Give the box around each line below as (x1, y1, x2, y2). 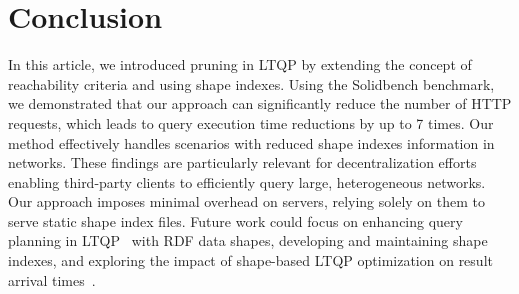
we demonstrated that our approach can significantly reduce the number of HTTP (8, 93, 512, 114)
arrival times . (8, 269, 96, 290)
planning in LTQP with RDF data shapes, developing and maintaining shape (8, 230, 488, 251)
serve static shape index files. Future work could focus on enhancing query (8, 210, 463, 231)
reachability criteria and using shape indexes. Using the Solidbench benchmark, (8, 73, 495, 94)
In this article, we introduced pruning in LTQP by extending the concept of (8, 54, 472, 75)
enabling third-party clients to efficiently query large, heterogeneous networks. (8, 171, 486, 192)
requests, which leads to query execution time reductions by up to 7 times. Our (8, 112, 494, 133)
